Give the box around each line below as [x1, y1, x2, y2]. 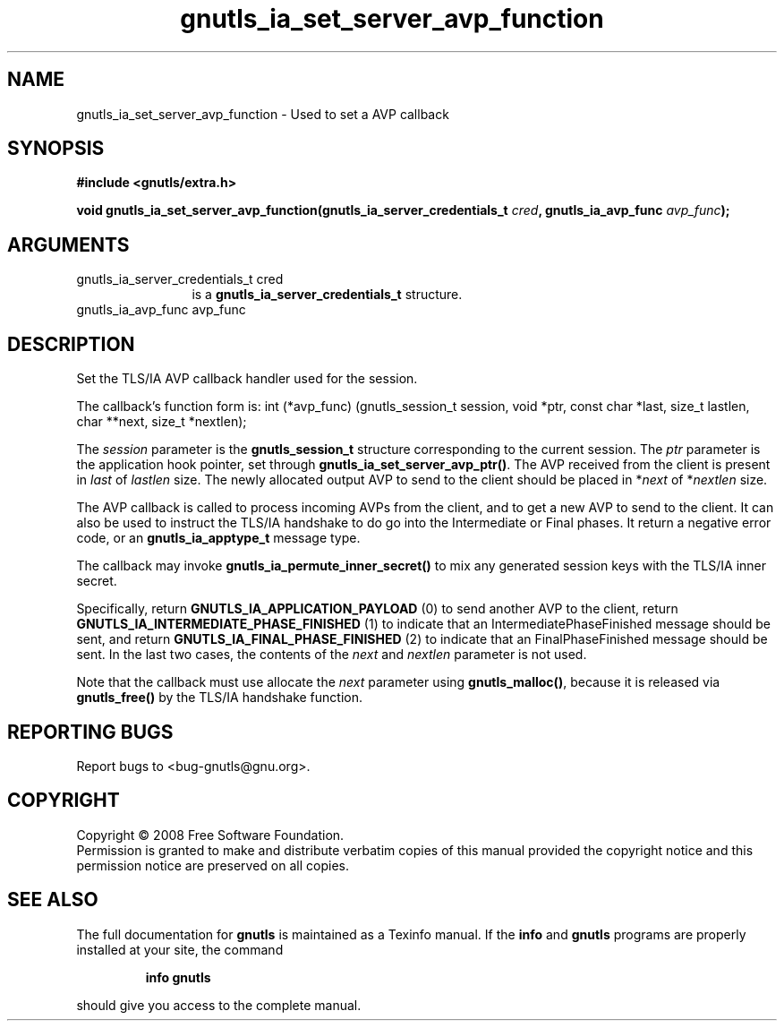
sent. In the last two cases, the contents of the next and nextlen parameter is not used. [76, 647, 587, 663]
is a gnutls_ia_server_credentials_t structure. [192, 287, 463, 303]
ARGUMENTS [7, 233, 130, 256]
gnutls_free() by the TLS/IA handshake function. [76, 690, 363, 706]
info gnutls [145, 969, 211, 985]
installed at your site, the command [76, 941, 284, 957]
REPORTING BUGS [7, 720, 174, 743]
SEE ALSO [7, 888, 98, 912]
